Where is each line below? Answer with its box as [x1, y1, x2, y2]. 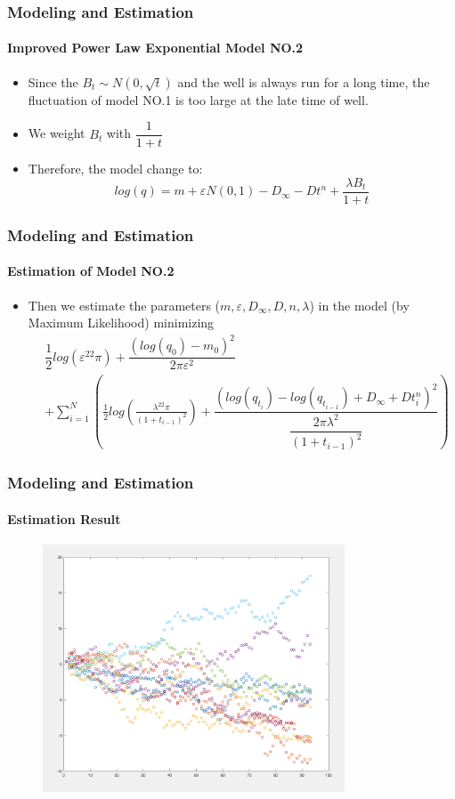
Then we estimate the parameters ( [28, 295, 221, 314]
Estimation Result [7, 509, 121, 528]
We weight [28, 124, 85, 142]
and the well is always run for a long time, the [177, 72, 430, 91]
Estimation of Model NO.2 [7, 262, 175, 280]
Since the [28, 72, 78, 91]
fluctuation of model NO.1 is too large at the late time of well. [28, 90, 369, 109]
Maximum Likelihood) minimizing [28, 313, 215, 332]
